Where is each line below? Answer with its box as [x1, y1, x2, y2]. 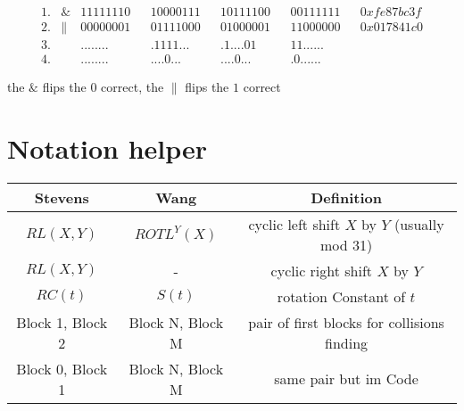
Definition [311, 186, 382, 208]
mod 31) [319, 234, 373, 255]
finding [325, 332, 369, 353]
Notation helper [7, 129, 208, 166]
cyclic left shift [248, 213, 341, 234]
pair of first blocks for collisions [248, 311, 444, 333]
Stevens [34, 186, 89, 208]
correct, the [101, 78, 164, 96]
